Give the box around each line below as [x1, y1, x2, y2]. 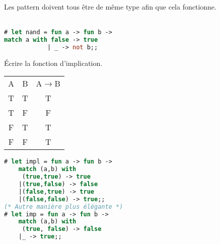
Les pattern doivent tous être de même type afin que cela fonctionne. [4, 2, 216, 12]
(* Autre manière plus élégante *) [4, 203, 123, 210]
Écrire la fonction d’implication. [4, 57, 103, 68]
